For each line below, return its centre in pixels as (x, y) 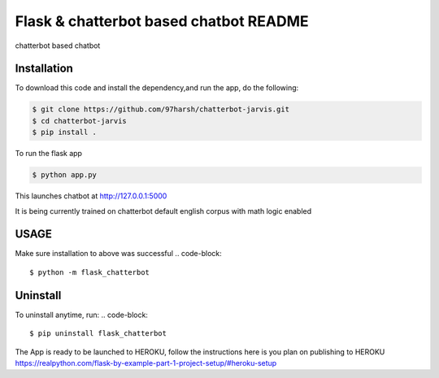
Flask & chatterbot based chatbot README (162, 21)
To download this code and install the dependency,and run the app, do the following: (157, 88)
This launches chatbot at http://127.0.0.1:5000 (91, 196)
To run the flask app (49, 154)
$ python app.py (65, 175)
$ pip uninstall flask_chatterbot (98, 334)
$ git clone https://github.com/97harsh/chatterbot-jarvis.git (161, 109)
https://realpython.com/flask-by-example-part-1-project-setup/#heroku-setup (146, 363)
